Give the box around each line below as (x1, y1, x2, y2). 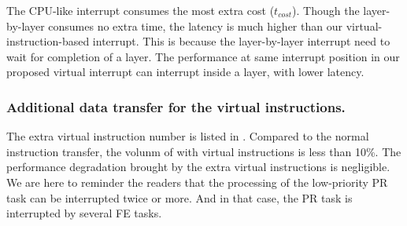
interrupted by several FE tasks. (6, 205, 162, 221)
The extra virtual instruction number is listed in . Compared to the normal (6, 128, 369, 144)
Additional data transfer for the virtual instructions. (6, 97, 346, 116)
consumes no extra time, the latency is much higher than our (48, 17, 342, 34)
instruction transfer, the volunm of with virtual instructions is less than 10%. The (6, 143, 401, 159)
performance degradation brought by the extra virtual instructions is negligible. (6, 159, 390, 175)
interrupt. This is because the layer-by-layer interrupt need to (92, 33, 390, 49)
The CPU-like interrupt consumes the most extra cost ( (6, 2, 275, 18)
